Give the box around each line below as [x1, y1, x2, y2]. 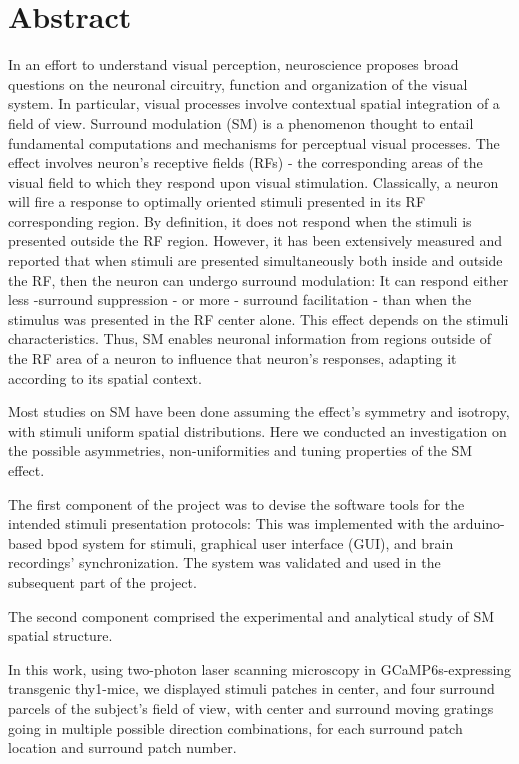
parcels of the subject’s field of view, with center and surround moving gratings [8, 697, 494, 718]
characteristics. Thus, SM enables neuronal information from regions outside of [8, 328, 491, 349]
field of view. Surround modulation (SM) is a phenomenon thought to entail [8, 112, 474, 133]
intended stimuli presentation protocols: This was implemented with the [8, 513, 449, 534]
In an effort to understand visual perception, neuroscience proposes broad [8, 54, 459, 75]
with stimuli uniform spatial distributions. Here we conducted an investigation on [8, 420, 507, 441]
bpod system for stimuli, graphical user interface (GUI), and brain [46, 532, 454, 553]
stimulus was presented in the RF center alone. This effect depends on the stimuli [8, 308, 509, 329]
